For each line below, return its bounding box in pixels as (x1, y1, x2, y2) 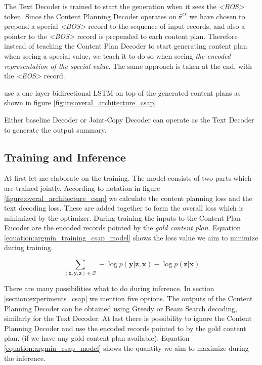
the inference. (4, 352, 46, 363)
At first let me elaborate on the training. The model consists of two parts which (4, 173, 251, 183)
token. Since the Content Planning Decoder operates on (4, 11, 177, 21)
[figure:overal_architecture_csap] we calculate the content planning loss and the (4, 192, 252, 203)
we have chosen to (189, 11, 245, 21)
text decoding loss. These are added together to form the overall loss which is (4, 202, 244, 213)
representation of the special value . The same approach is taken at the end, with (4, 60, 252, 71)
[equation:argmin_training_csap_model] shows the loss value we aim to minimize (4, 232, 258, 242)
